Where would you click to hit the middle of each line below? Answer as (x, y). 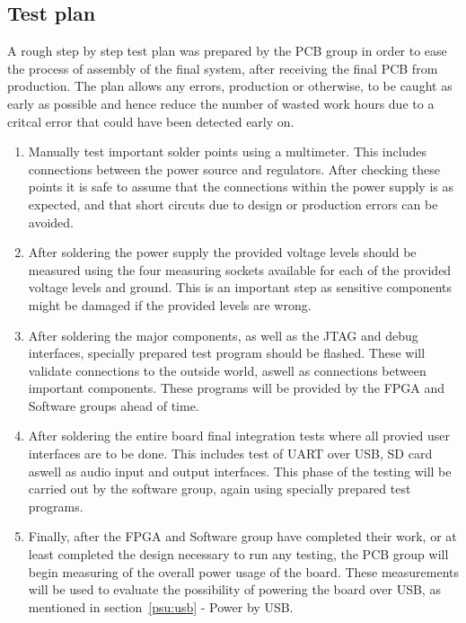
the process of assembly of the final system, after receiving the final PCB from (223, 68)
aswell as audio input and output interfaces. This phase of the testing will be (240, 471)
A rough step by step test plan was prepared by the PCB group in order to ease (227, 51)
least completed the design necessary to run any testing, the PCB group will (238, 554)
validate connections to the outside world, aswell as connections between (227, 370)
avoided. (51, 222)
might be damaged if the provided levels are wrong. (170, 304)
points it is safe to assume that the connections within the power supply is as (241, 187)
